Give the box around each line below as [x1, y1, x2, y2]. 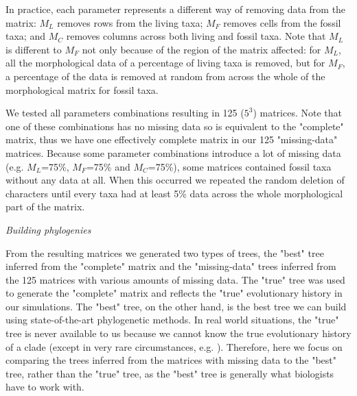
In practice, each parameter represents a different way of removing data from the [5, 2, 346, 16]
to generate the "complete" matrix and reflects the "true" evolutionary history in [5, 286, 343, 300]
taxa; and [5, 29, 45, 43]
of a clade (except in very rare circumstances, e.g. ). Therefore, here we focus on [5, 339, 343, 354]
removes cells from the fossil [223, 15, 341, 29]
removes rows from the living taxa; [57, 15, 203, 29]
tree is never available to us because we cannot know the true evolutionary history [5, 326, 352, 341]
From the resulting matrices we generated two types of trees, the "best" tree [5, 245, 324, 260]
